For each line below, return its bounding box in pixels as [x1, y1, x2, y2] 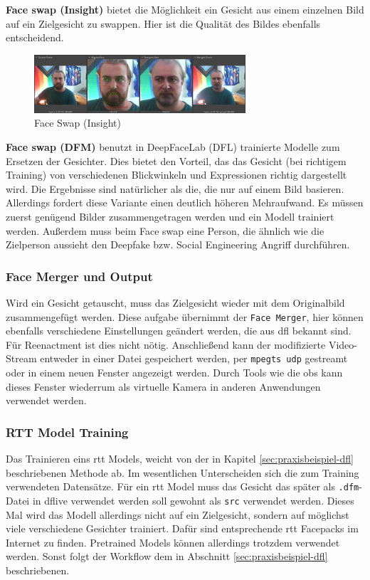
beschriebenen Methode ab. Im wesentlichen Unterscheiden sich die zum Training [6, 465, 359, 480]
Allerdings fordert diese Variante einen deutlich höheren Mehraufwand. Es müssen [6, 195, 364, 210]
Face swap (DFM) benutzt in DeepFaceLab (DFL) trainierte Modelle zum [6, 139, 340, 154]
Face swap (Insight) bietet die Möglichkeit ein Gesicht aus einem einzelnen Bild [6, 2, 364, 16]
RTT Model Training [6, 423, 129, 441]
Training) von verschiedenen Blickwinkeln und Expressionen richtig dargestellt [6, 167, 347, 182]
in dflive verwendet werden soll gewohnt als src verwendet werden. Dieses [32, 492, 354, 507]
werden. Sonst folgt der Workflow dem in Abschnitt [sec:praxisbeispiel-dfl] [6, 549, 328, 564]
